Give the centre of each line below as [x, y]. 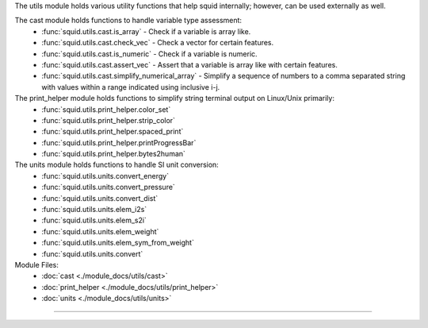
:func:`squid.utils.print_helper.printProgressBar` [119, 142]
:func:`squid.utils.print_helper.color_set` [106, 109]
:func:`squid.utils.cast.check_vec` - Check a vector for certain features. [158, 43]
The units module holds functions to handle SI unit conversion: [117, 165]
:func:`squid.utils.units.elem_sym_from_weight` [118, 243]
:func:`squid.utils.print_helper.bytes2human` [114, 154]
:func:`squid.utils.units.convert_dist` [100, 198]
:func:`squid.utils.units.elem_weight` [100, 231]
